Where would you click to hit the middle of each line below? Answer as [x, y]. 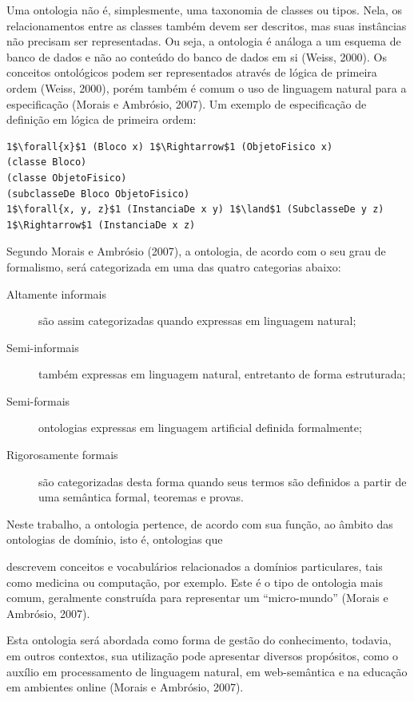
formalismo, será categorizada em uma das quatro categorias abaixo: [174, 266]
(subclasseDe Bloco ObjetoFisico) [98, 194]
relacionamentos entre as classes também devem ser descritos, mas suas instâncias [207, 25]
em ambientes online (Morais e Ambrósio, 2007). [125, 687]
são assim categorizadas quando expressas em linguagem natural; [197, 321]
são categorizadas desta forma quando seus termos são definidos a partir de [223, 481]
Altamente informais [56, 293]
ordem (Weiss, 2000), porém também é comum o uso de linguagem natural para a [207, 87]
